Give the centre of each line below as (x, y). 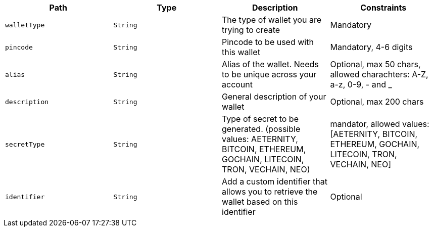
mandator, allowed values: (380, 124)
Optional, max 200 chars (377, 102)
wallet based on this (260, 202)
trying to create (251, 30)
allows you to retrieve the (270, 192)
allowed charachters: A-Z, (379, 74)
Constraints (383, 8)
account (237, 84)
